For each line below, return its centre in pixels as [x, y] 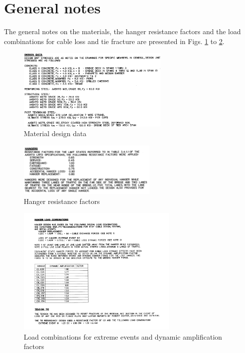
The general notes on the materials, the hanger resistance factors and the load [122, 31]
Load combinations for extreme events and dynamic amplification [123, 336]
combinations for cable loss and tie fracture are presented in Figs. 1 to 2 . [114, 41]
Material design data [55, 133]
